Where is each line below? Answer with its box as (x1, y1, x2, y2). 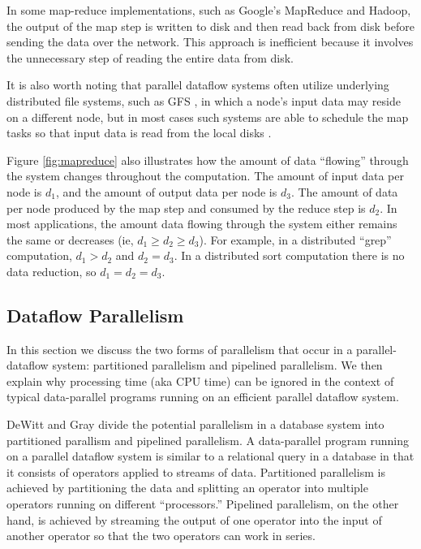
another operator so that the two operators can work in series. (6, 527, 316, 544)
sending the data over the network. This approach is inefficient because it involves (6, 33, 414, 50)
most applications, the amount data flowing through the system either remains (6, 215, 397, 232)
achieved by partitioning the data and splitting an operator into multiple (6, 479, 368, 496)
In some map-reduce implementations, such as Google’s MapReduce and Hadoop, (6, 2, 411, 18)
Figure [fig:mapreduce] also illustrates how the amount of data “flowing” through (6, 151, 409, 168)
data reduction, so (6, 262, 97, 279)
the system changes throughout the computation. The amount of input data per (6, 167, 404, 184)
